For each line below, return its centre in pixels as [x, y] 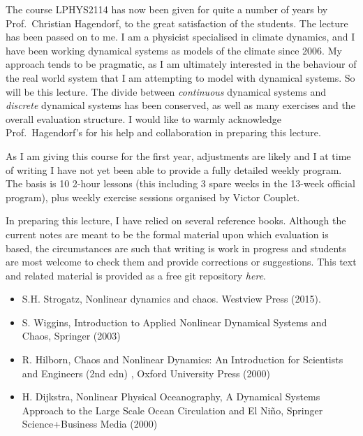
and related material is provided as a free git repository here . [136, 275]
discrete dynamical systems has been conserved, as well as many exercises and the [180, 105]
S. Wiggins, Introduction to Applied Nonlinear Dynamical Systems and [175, 322]
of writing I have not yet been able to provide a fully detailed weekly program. [174, 169]
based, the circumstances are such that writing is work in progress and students [176, 248]
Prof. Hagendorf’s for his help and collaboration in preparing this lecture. [163, 132]
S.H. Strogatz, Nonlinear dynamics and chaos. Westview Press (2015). [171, 299]
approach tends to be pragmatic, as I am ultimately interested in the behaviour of [181, 64]
